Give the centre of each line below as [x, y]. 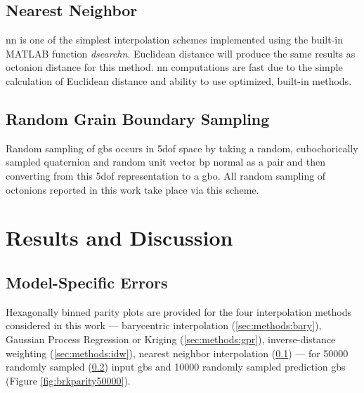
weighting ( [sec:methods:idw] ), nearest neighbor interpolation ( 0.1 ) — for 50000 [177, 353]
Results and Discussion [119, 238]
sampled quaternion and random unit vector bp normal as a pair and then [166, 162]
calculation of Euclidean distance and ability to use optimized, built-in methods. [179, 80]
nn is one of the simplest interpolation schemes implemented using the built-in [174, 40]
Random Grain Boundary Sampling [138, 118]
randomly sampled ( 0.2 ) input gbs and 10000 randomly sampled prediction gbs [176, 367]
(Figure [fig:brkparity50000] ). [68, 380]
